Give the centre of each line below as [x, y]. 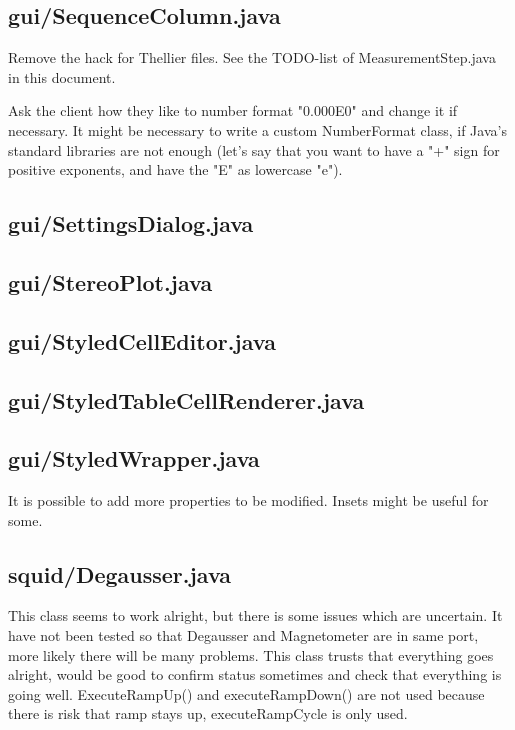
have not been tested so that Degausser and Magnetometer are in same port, [243, 635]
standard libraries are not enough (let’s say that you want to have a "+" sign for [254, 149]
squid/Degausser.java [120, 573]
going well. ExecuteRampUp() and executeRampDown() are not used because [246, 693]
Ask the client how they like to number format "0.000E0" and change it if [233, 110]
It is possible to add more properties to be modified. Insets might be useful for [248, 500]
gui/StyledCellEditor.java [142, 340]
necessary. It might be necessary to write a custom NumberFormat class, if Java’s [257, 129]
